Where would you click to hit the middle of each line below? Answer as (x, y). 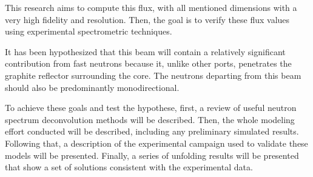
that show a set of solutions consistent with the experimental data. (129, 167)
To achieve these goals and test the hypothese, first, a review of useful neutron (151, 108)
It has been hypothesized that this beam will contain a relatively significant (145, 51)
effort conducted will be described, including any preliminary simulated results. (152, 131)
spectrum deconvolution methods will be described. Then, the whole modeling (150, 119)
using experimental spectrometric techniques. (89, 31)
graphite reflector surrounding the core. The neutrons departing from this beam (153, 75)
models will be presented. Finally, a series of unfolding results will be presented (152, 155)
